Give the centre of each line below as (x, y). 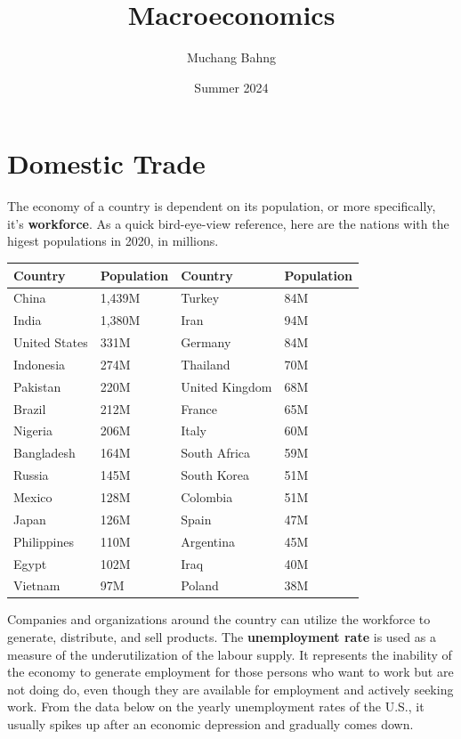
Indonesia (40, 364)
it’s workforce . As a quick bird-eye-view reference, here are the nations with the (228, 223)
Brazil (30, 408)
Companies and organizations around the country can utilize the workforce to (219, 619)
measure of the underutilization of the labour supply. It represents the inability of (230, 654)
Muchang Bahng (231, 57)
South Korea (215, 475)
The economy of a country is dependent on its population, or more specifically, (222, 206)
